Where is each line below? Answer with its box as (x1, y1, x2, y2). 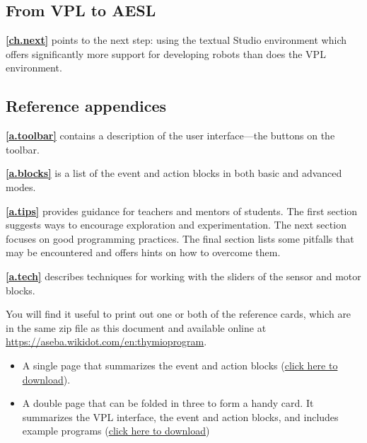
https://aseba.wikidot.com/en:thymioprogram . (6, 334, 207, 349)
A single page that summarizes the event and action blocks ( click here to (22, 357, 338, 372)
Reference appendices (6, 95, 167, 117)
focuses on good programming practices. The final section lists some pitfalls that (6, 231, 354, 246)
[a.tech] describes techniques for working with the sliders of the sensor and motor (6, 268, 361, 283)
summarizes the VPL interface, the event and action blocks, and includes (22, 409, 339, 424)
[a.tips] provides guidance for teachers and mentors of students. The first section (6, 203, 358, 218)
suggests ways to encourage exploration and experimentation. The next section (6, 217, 346, 232)
